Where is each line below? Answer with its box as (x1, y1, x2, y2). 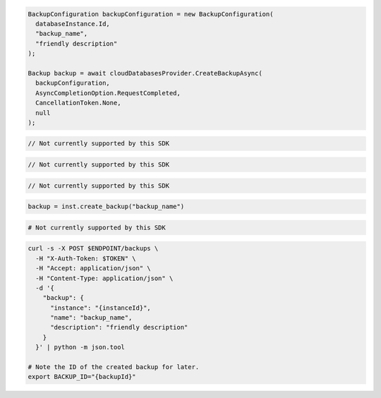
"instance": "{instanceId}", (50, 303, 151, 312)
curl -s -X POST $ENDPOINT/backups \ (28, 244, 159, 253)
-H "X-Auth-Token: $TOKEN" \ (35, 254, 137, 263)
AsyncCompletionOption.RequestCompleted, (35, 89, 181, 97)
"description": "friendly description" (50, 323, 188, 332)
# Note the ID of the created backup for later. (28, 363, 200, 371)
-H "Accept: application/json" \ (35, 265, 151, 272)
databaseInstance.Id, (35, 20, 111, 28)
